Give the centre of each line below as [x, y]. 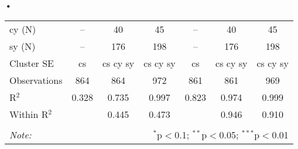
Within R [29, 114]
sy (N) [23, 46]
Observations [36, 80]
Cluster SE [32, 63]
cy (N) [23, 29]
